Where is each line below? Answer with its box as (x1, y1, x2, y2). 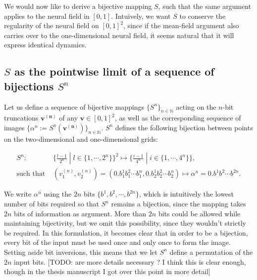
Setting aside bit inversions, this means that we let (4, 246, 157, 257)
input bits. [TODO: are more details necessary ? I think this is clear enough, (14, 256, 246, 267)
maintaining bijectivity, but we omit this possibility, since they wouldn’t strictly (4, 218, 246, 228)
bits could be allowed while (158, 208, 241, 218)
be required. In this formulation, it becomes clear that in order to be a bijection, (4, 227, 248, 238)
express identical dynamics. (4, 40, 87, 50)
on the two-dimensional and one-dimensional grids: (4, 133, 158, 144)
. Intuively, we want (111, 10, 171, 21)
